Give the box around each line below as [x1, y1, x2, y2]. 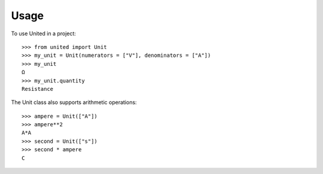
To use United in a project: [11, 30, 76, 37]
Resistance [22, 86, 54, 92]
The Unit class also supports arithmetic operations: [11, 99, 137, 106]
